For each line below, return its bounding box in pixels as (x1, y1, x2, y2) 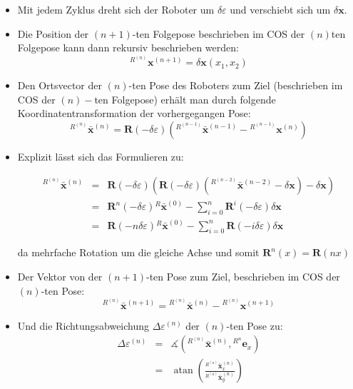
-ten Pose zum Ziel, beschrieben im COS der (146, 268, 340, 283)
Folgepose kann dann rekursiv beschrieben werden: (17, 40, 239, 55)
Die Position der (17, 26, 89, 41)
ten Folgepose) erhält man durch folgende (94, 91, 276, 106)
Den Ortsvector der (17, 78, 103, 93)
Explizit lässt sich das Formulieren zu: (17, 148, 184, 163)
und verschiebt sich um (230, 2, 331, 16)
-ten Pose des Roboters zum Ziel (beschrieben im (128, 78, 343, 93)
